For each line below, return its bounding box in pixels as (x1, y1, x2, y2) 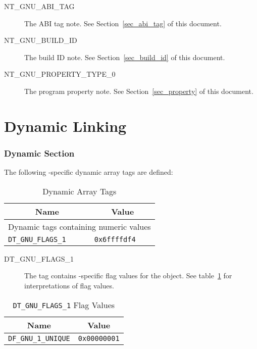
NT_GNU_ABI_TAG (4, 1, 75, 11)
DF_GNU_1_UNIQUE (8, 334, 70, 342)
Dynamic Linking (4, 115, 127, 136)
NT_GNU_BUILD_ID (4, 35, 77, 45)
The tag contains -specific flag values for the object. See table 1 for (24, 270, 232, 281)
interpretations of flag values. (24, 280, 114, 290)
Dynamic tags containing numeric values (8, 220, 151, 232)
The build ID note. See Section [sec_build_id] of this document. (24, 52, 225, 62)
